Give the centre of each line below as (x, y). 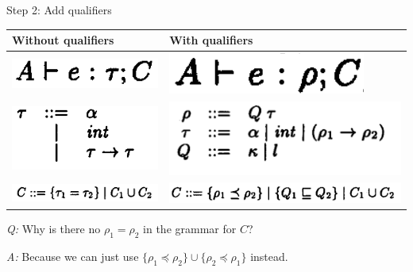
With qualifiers (211, 40)
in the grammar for (190, 229)
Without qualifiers (63, 40)
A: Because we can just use (73, 257)
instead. (269, 257)
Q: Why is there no (54, 229)
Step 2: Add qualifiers (59, 10)
